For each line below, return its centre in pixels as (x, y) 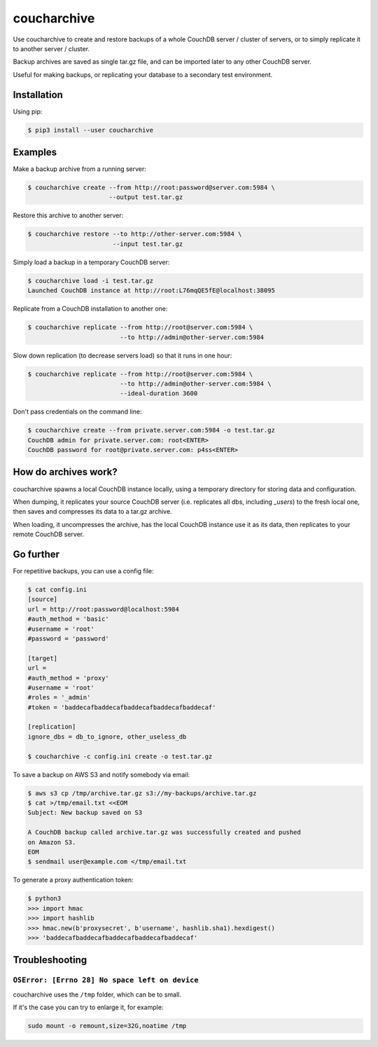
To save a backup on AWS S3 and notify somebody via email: (101, 774)
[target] (43, 658)
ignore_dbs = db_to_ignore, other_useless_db (107, 737)
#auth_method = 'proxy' (69, 678)
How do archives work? (65, 472)
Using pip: (28, 111)
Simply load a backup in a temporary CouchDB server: (91, 262)
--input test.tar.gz (148, 244)
